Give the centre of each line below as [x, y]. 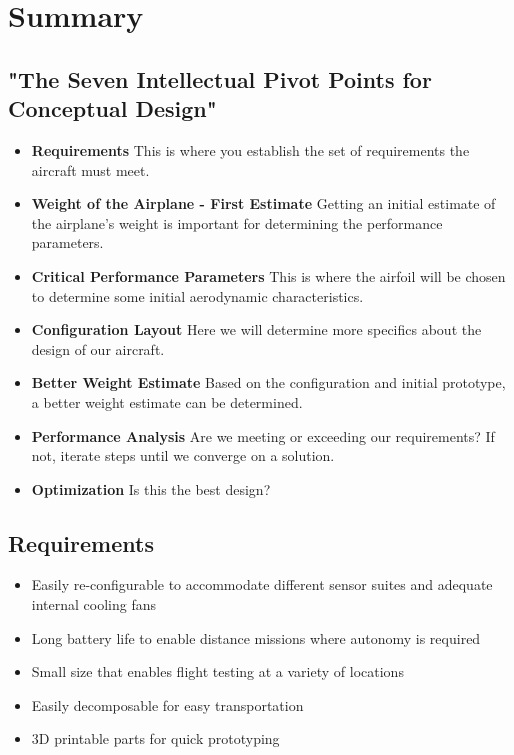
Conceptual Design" [112, 108]
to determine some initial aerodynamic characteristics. [197, 295]
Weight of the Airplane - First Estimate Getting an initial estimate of [263, 203]
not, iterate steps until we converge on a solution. [183, 455]
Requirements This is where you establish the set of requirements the [250, 149]
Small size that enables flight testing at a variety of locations [217, 671]
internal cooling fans [93, 604]
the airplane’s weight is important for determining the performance [237, 222]
